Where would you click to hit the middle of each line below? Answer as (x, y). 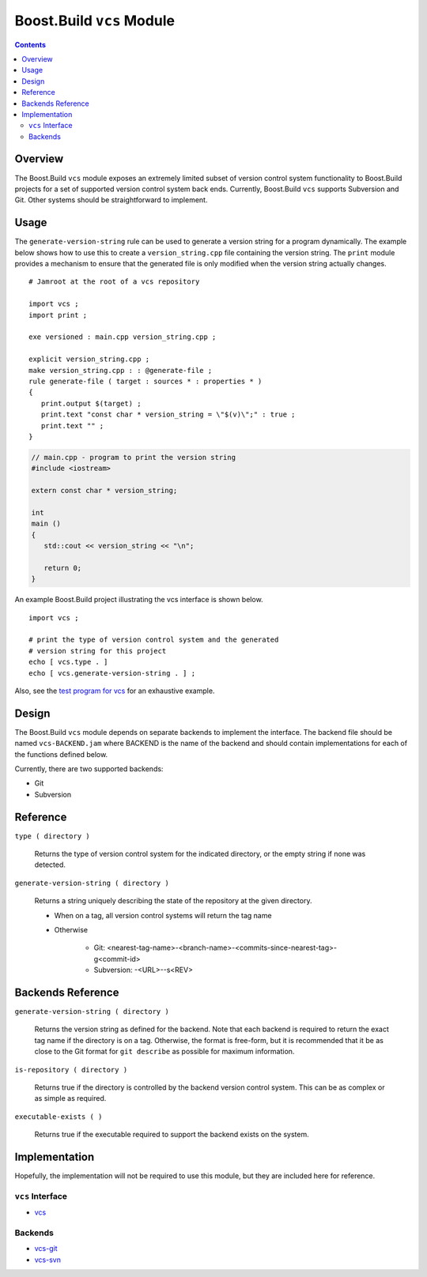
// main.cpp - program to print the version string (134, 457)
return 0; (63, 568)
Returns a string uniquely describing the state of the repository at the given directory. (173, 901)
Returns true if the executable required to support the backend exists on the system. (172, 1135)
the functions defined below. (61, 754)
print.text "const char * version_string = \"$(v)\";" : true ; (168, 414)
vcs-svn (47, 1260)
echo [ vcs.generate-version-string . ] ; (112, 673)
